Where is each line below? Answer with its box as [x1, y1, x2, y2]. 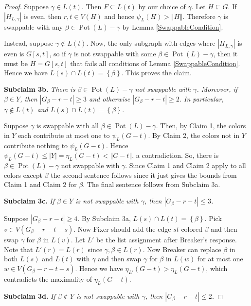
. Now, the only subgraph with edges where [86, 38, 215, 48]
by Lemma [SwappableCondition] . [122, 21, 223, 32]
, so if [49, 49, 66, 59]
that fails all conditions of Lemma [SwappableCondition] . [70, 58, 240, 68]
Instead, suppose [4, 38, 54, 48]
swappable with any [4, 21, 63, 32]
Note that [4, 244, 33, 254]
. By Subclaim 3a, [77, 213, 131, 223]
